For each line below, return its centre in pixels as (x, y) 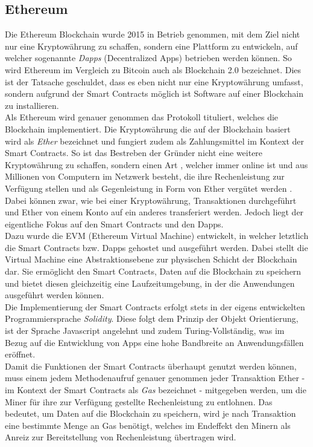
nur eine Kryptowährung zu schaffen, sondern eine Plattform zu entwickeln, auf (151, 46)
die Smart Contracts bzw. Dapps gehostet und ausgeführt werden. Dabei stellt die (156, 247)
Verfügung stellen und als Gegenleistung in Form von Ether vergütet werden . (149, 188)
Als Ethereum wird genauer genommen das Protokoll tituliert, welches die (142, 117)
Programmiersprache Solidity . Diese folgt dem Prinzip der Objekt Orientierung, (152, 318)
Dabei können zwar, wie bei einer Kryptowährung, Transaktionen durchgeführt (151, 200)
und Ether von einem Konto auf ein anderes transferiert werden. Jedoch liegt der (154, 212)
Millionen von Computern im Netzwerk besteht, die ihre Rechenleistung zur (145, 176)
